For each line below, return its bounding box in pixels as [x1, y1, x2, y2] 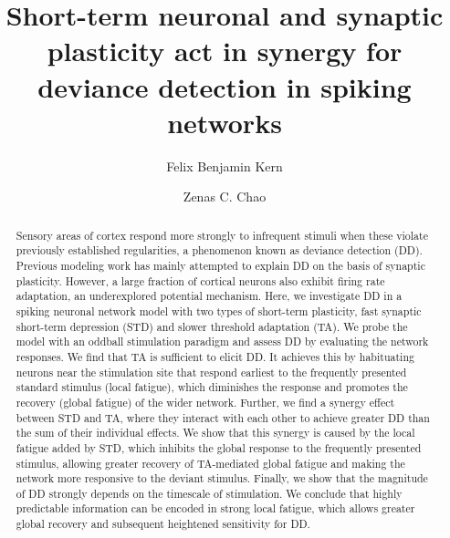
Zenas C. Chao [183, 187, 267, 206]
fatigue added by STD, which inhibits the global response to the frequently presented [16, 440, 422, 455]
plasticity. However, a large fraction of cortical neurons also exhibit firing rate [16, 273, 385, 288]
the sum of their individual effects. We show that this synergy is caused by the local [16, 425, 415, 440]
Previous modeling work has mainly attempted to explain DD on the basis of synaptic [16, 257, 425, 273]
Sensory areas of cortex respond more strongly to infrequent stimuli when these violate [16, 227, 428, 243]
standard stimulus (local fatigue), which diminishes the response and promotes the [16, 379, 408, 395]
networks [167, 103, 282, 140]
